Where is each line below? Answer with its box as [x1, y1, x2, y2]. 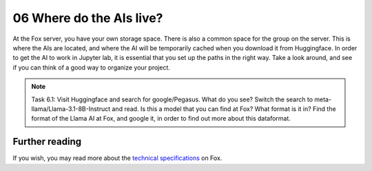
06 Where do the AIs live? [12, 10, 163, 26]
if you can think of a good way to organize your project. [12, 63, 170, 72]
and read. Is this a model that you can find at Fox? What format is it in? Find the [112, 104, 337, 113]
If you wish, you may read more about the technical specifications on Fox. [12, 154, 223, 162]
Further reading [12, 136, 82, 148]
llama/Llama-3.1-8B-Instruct [31, 104, 111, 113]
